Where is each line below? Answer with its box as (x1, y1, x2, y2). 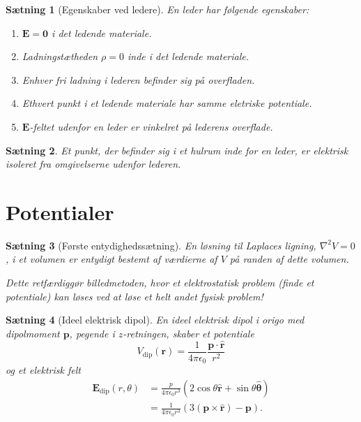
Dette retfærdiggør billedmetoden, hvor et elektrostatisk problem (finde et (6, 275, 314, 290)
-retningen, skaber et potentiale (123, 326, 254, 340)
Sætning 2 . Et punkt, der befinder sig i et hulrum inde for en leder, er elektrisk (6, 143, 348, 157)
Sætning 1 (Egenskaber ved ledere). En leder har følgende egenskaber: (6, 2, 309, 16)
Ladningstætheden (22, 49, 98, 64)
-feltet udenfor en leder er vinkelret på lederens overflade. (29, 119, 273, 133)
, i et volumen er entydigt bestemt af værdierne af (6, 252, 217, 266)
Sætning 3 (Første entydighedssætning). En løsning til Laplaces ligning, (6, 238, 316, 252)
